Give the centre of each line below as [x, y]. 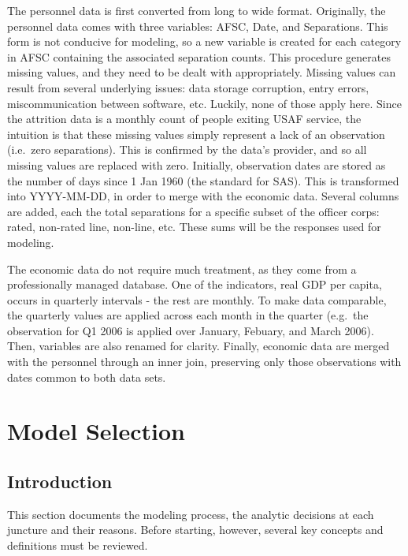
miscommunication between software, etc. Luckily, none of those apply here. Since [204, 103]
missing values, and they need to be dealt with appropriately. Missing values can [202, 72]
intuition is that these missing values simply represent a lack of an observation [196, 134]
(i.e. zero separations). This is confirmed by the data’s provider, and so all [187, 149]
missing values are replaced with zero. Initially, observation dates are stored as [197, 164]
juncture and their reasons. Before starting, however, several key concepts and [195, 530]
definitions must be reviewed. [78, 545]
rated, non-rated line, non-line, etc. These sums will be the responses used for [194, 227]
